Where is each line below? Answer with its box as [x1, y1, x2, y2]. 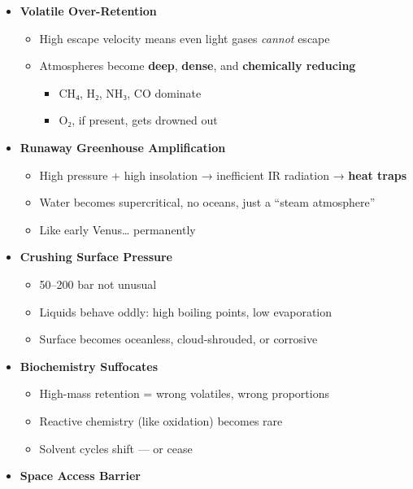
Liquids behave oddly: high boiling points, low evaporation [39, 303, 333, 320]
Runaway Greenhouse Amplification [20, 138, 226, 155]
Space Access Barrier [20, 467, 141, 484]
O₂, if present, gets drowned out [59, 111, 218, 129]
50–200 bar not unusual [39, 275, 157, 292]
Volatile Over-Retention [20, 2, 157, 19]
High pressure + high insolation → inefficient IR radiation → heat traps [39, 166, 407, 183]
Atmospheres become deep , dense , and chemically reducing [39, 57, 356, 74]
